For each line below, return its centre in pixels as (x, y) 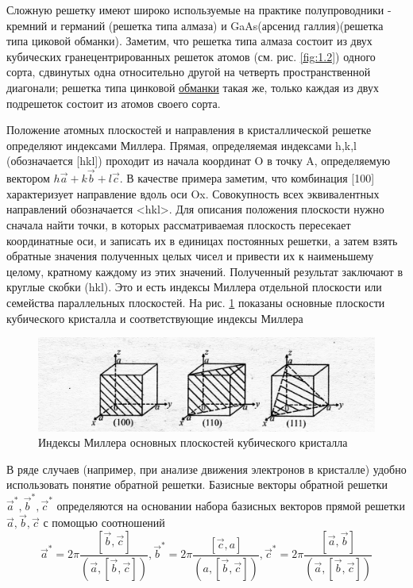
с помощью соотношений (104, 523)
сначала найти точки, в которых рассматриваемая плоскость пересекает (179, 224)
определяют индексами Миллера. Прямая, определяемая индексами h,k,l (181, 145)
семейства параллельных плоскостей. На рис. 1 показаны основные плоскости (196, 302)
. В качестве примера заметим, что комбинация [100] (247, 178)
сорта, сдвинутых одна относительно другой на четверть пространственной (189, 72)
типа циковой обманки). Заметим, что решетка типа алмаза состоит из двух (189, 41)
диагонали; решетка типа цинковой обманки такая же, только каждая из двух (193, 87)
